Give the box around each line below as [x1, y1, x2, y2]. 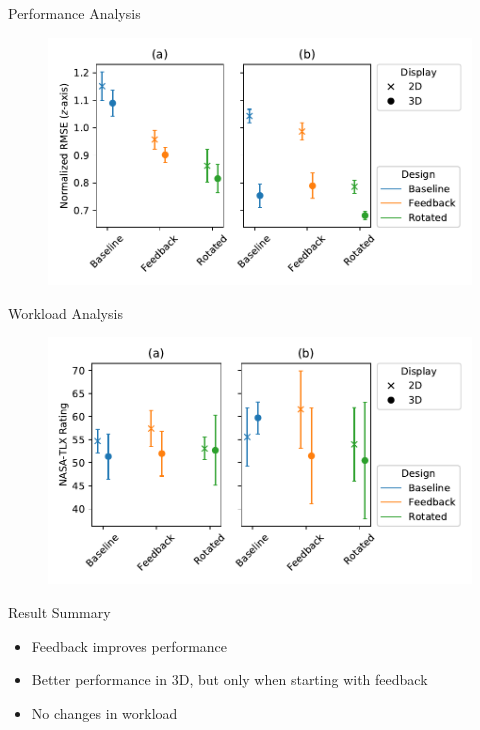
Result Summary [8, 602, 111, 623]
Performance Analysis [8, 3, 141, 23]
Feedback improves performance [31, 635, 228, 656]
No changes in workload [31, 702, 178, 723]
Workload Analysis [8, 302, 123, 323]
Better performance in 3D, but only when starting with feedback [31, 669, 428, 690]
